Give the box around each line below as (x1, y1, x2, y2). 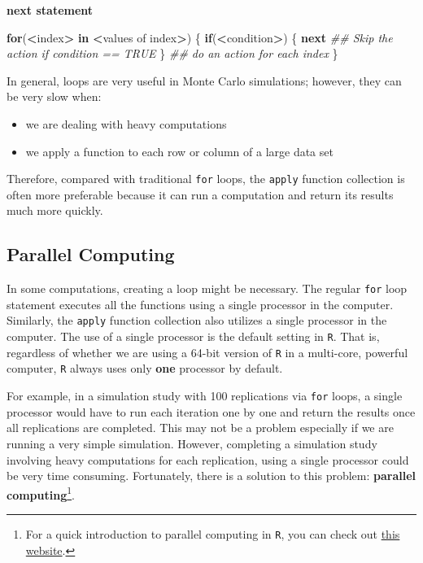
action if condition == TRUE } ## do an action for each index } (7, 45, 338, 62)
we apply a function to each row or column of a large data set (25, 142, 334, 159)
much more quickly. (7, 202, 103, 219)
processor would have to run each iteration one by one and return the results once (7, 403, 416, 420)
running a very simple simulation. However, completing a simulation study (7, 434, 377, 452)
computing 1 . (7, 483, 75, 503)
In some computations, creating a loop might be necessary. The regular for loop (7, 280, 408, 297)
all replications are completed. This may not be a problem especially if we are (7, 419, 394, 436)
